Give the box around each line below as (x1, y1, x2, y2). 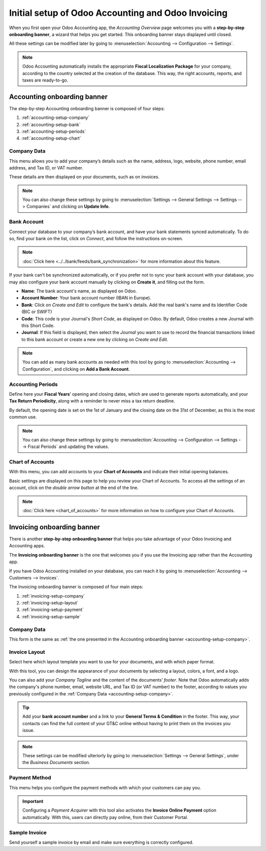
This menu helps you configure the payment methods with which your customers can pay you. (9, 784, 201, 790)
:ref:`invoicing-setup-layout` (21, 600, 79, 606)
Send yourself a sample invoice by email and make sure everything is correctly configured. (9, 839, 194, 845)
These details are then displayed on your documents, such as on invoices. (9, 174, 160, 180)
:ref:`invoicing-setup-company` (21, 593, 85, 599)
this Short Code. (21, 323, 55, 328)
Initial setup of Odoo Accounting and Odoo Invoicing (9, 7, 228, 18)
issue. (22, 728, 34, 733)
